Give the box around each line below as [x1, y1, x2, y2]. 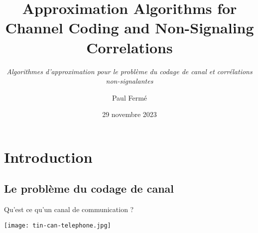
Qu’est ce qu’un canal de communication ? [4, 204, 134, 215]
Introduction [4, 146, 93, 167]
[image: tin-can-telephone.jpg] [4, 222, 111, 229]
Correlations [86, 37, 173, 57]
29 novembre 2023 [102, 109, 157, 119]
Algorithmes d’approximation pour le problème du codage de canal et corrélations [6, 66, 253, 76]
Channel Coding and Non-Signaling [5, 17, 254, 38]
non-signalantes [106, 76, 153, 86]
